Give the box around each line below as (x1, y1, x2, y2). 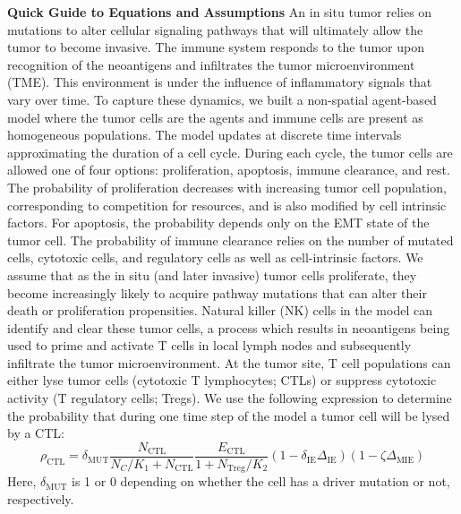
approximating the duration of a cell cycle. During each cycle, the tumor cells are (7, 142, 453, 161)
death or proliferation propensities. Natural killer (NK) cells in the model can (7, 301, 432, 320)
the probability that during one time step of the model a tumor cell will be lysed (7, 406, 450, 424)
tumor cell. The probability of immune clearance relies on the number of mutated (7, 230, 454, 249)
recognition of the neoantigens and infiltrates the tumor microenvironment (7, 55, 415, 73)
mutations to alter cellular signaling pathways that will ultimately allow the (7, 20, 423, 39)
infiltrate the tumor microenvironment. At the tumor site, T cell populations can (7, 353, 451, 372)
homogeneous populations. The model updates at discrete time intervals (7, 125, 402, 144)
